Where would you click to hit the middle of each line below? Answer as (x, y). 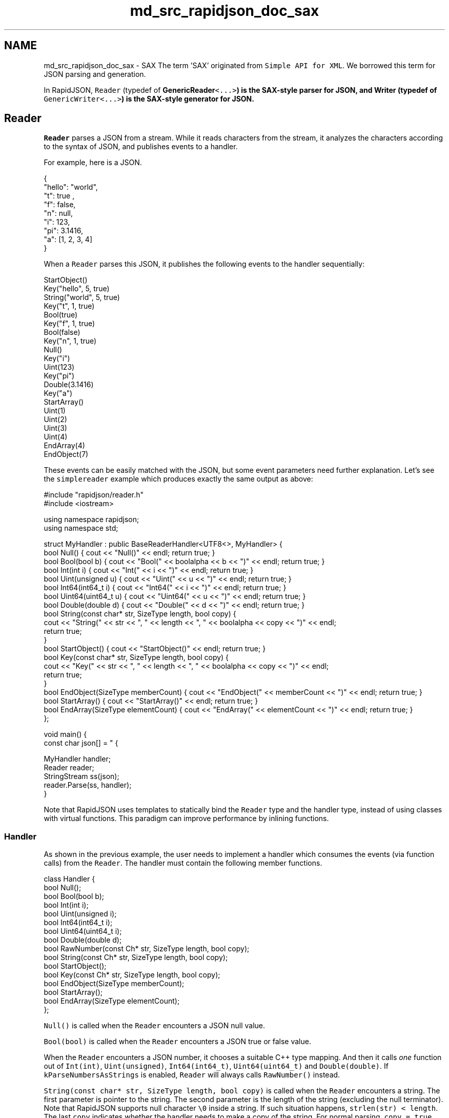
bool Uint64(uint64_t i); (83, 931)
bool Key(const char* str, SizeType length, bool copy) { (136, 657)
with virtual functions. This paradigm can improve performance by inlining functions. (186, 818)
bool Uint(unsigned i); (80, 914)
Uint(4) (56, 437)
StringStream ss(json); (81, 776)
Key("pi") (59, 376)
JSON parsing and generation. (95, 74)
